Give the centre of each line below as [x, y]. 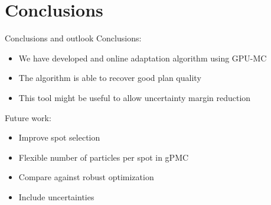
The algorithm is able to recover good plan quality [110, 78]
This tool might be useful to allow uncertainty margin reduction [135, 97]
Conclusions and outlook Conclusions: [73, 38]
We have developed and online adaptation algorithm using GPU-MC [143, 58]
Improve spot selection [59, 137]
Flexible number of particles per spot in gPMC [104, 157]
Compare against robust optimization [86, 177]
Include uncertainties [56, 196]
